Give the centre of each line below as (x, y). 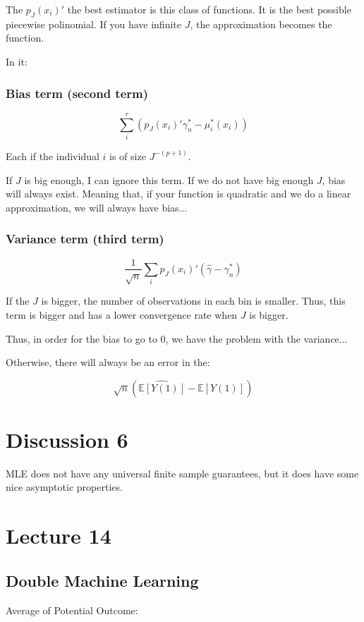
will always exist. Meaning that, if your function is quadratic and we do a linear (178, 194)
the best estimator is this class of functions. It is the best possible (209, 9)
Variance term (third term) (85, 239)
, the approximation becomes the (261, 24)
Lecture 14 (59, 536)
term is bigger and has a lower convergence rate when (122, 314)
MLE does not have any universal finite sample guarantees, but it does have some (182, 473)
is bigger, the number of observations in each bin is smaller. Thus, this (193, 301)
